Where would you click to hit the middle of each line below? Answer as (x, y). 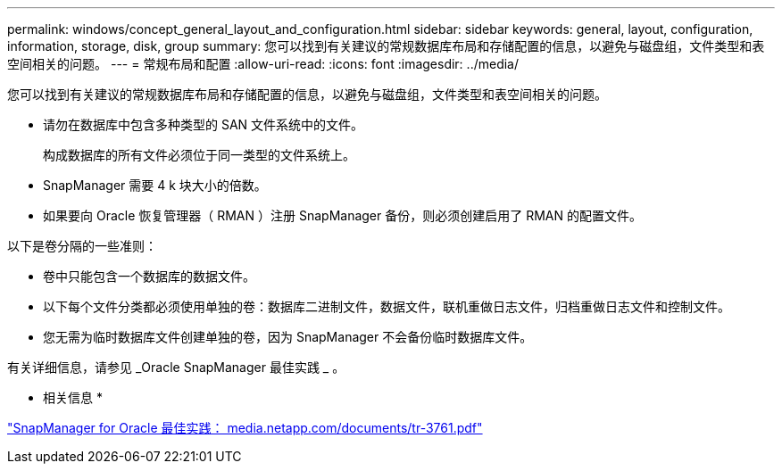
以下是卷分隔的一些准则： (82, 246)
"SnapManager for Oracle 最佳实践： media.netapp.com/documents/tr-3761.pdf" (245, 428)
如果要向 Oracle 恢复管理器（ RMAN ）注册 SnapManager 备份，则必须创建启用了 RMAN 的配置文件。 (342, 215)
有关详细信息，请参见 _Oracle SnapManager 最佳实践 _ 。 (176, 367)
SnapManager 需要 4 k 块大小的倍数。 (155, 185)
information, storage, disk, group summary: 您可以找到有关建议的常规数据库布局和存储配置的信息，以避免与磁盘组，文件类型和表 (386, 46)
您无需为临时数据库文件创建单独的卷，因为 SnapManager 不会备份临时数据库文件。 (288, 337)
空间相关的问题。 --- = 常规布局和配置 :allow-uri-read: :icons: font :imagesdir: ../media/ (263, 64)
